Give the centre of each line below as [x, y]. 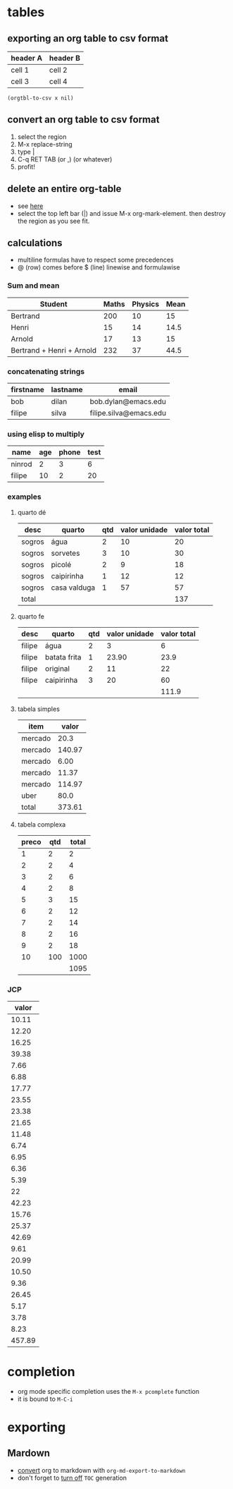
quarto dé [32, 512]
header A [27, 58]
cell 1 [20, 70]
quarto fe [31, 616]
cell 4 [58, 81]
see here [30, 206]
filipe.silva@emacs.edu [128, 413]
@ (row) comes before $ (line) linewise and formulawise [99, 267]
